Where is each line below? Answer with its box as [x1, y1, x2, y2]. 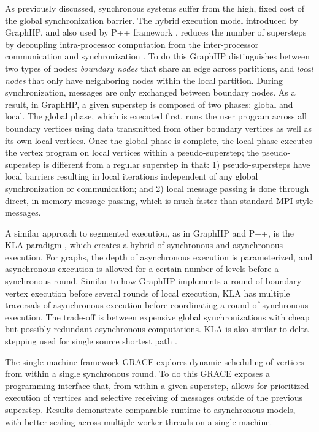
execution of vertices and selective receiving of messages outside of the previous [5, 391, 303, 404]
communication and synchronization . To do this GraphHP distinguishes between [5, 50, 310, 63]
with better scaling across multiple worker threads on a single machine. [5, 415, 272, 428]
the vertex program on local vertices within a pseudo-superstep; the [5, 146, 259, 159]
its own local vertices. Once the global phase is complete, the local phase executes [5, 134, 312, 146]
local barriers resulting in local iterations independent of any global [5, 170, 258, 183]
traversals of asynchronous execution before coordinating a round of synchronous [5, 298, 309, 311]
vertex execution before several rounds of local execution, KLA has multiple [5, 286, 290, 299]
